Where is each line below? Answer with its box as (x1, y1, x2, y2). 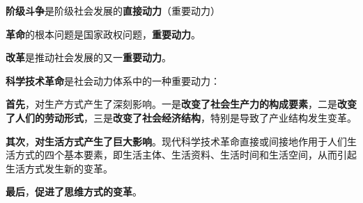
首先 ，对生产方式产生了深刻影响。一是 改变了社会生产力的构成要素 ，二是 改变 (6, 97, 357, 111)
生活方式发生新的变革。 (6, 161, 113, 175)
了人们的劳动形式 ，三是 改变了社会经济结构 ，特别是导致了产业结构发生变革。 (6, 110, 357, 124)
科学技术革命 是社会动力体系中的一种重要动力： (6, 73, 220, 88)
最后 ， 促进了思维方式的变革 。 (6, 184, 142, 199)
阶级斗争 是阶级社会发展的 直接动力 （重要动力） (6, 3, 220, 17)
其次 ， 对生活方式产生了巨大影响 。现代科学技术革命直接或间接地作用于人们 (6, 133, 347, 148)
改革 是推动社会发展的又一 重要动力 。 (6, 50, 171, 65)
